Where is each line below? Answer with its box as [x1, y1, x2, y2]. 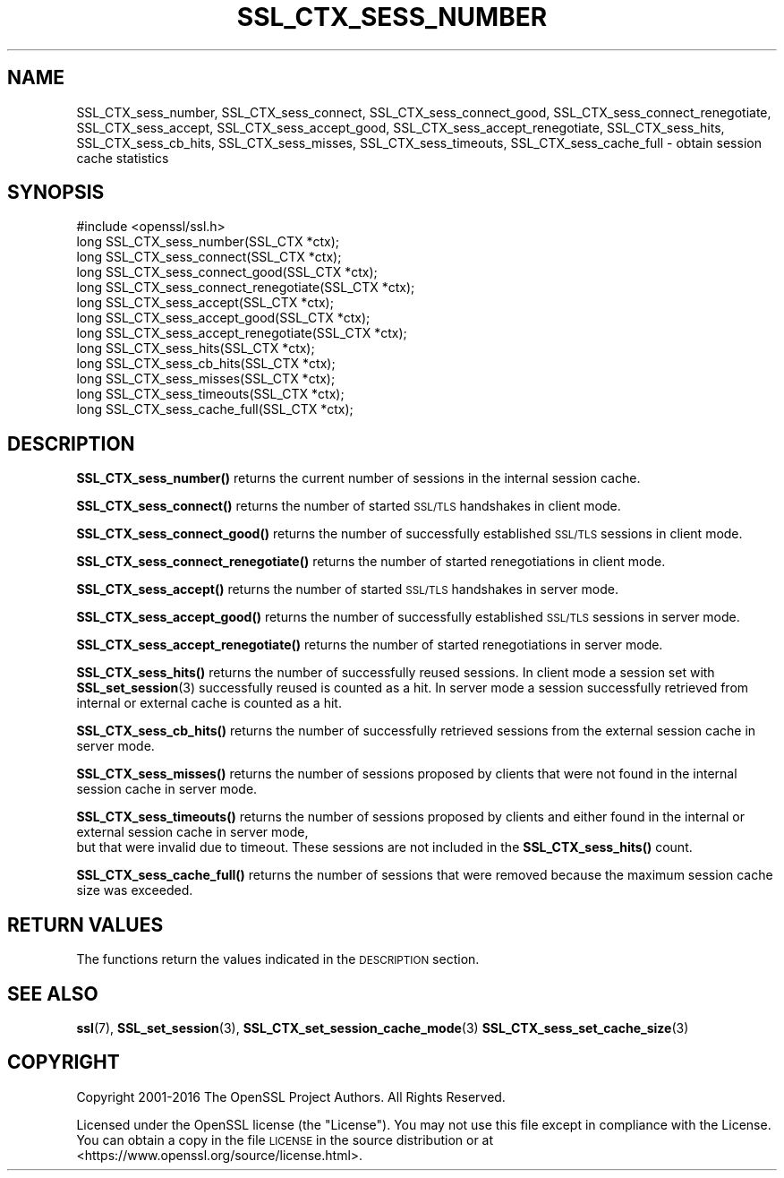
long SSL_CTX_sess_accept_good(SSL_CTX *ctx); [76, 310, 371, 326]
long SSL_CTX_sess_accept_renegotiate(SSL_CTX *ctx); [76, 325, 407, 341]
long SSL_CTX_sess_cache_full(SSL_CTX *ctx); [76, 401, 354, 417]
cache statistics [76, 150, 169, 166]
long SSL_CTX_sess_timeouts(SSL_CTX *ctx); [76, 386, 345, 402]
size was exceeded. [76, 882, 193, 899]
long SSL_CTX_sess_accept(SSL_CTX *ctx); [76, 295, 334, 311]
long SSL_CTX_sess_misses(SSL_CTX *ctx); [76, 371, 336, 387]
